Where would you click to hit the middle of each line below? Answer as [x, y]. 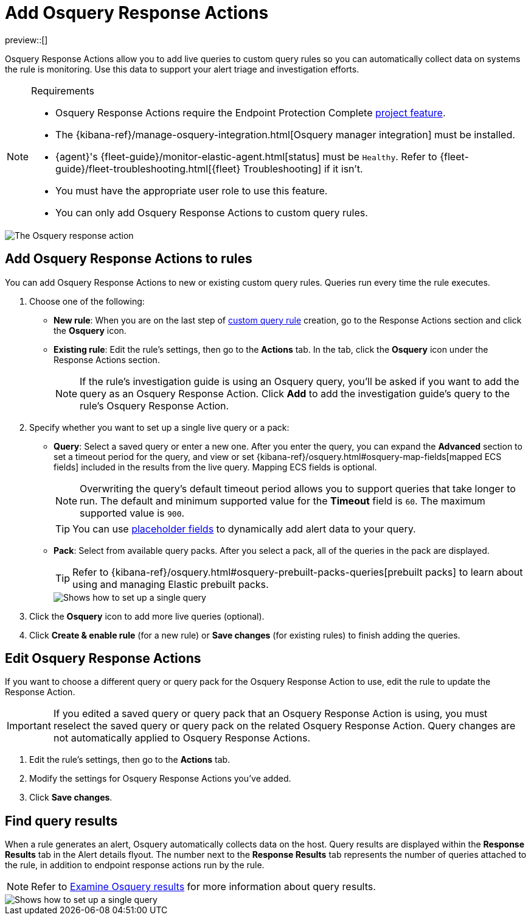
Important [29, 726]
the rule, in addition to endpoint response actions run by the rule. [135, 865]
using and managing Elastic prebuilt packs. [171, 584]
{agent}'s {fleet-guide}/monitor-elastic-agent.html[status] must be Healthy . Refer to [246, 156]
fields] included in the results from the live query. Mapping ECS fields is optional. [215, 467]
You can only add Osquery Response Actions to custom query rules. [212, 212]
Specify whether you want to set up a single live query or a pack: [159, 427]
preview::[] [26, 40]
